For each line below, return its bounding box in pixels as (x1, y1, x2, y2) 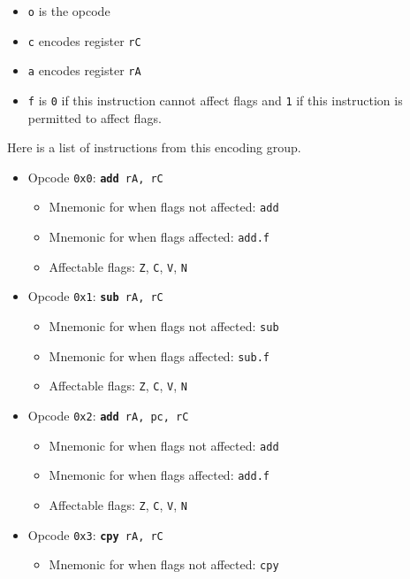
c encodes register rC (27, 31, 141, 50)
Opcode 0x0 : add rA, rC (27, 167, 163, 186)
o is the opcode (27, 2, 110, 19)
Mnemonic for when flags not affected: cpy (49, 555, 279, 574)
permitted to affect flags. (27, 108, 162, 127)
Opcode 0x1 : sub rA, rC (27, 287, 163, 305)
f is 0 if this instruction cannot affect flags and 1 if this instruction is (27, 90, 403, 109)
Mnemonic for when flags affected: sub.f (49, 346, 270, 365)
